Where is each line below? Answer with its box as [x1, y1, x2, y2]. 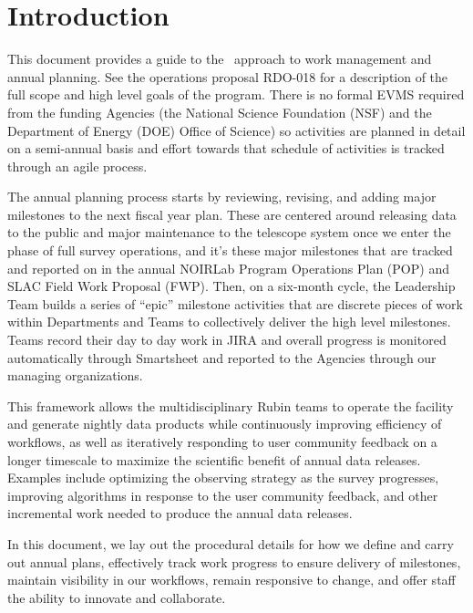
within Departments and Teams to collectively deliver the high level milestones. [7, 312, 451, 331]
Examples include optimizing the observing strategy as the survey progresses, [7, 468, 439, 487]
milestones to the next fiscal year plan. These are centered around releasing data [7, 204, 457, 223]
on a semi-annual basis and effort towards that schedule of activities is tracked [7, 139, 445, 158]
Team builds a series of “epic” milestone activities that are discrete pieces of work [7, 294, 463, 313]
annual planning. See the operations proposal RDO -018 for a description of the [7, 67, 448, 86]
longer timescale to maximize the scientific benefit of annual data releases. [7, 450, 421, 469]
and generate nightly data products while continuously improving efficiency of [7, 414, 442, 433]
